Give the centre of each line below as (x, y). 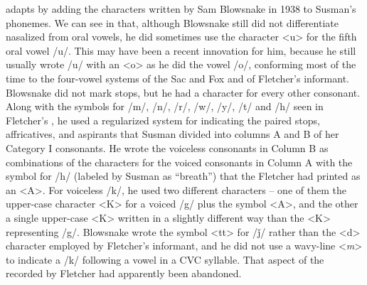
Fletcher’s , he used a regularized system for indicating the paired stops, (163, 120)
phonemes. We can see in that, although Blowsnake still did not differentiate (172, 22)
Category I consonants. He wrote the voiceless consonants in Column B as (167, 147)
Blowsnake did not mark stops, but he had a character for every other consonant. (183, 92)
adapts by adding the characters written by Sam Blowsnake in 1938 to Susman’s (181, 9)
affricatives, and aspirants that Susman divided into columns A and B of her (172, 134)
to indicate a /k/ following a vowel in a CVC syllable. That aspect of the (165, 259)
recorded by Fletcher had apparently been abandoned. (124, 273)
